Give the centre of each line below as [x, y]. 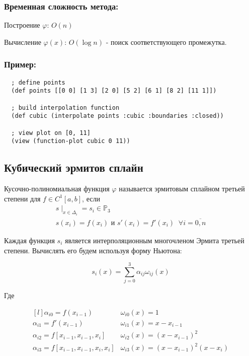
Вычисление [23, 42]
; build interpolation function [65, 108]
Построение [22, 25]
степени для [22, 198]
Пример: [20, 64]
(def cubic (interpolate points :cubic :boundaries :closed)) [117, 116]
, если [91, 198]
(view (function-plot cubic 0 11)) [71, 141]
